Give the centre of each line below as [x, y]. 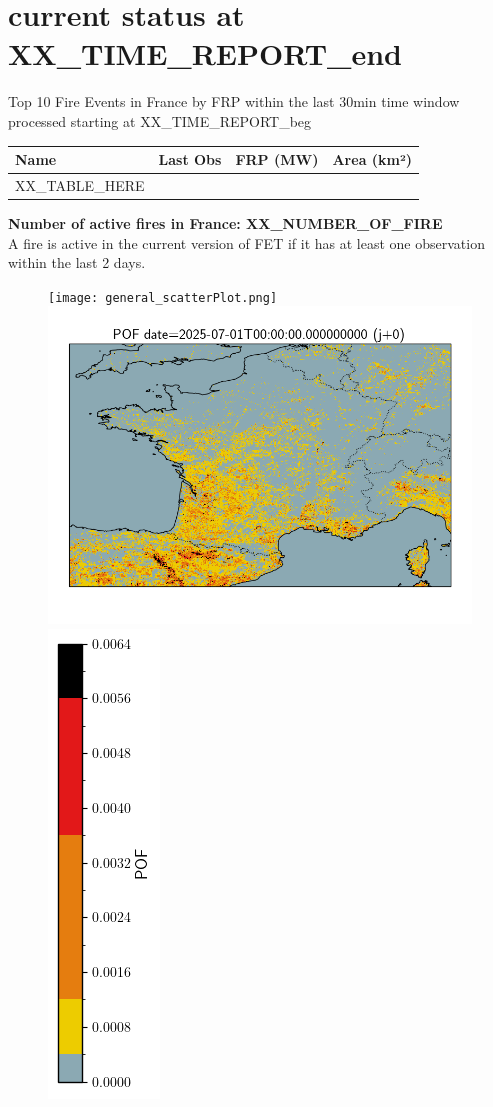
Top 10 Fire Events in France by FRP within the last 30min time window [234, 101]
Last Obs [190, 159]
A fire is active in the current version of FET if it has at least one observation [246, 242]
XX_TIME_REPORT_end [205, 53]
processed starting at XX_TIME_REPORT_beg [160, 120]
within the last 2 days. [77, 262]
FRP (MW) [277, 159]
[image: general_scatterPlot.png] [163, 297]
